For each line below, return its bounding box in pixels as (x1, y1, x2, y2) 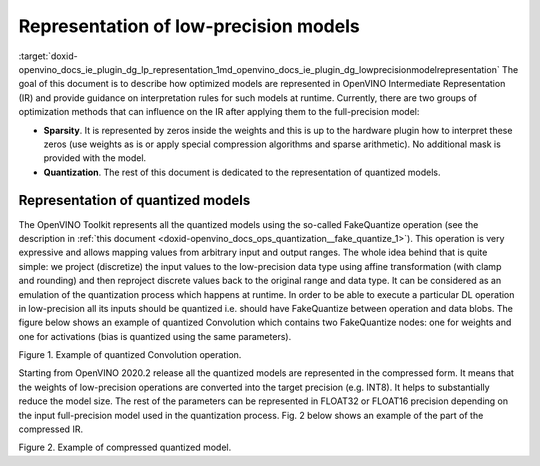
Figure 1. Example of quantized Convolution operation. (18, 349, 242, 361)
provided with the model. (43, 152, 147, 164)
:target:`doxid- (18, 50, 79, 62)
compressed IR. (18, 423, 84, 435)
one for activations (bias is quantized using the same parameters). (18, 330, 292, 342)
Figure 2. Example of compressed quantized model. (18, 441, 232, 454)
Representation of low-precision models (18, 15, 360, 37)
